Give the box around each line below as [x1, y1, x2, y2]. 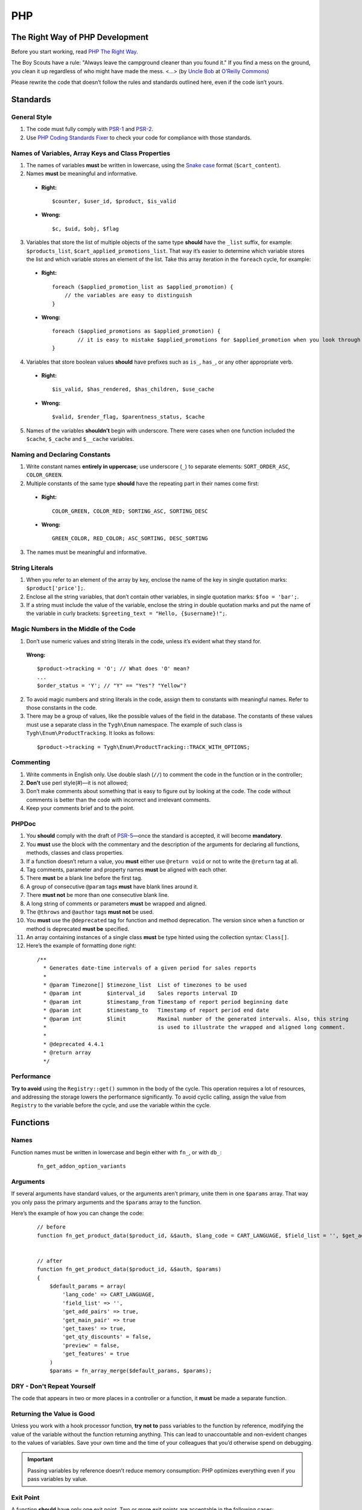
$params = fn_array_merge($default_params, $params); [49, 1367, 212, 1374]
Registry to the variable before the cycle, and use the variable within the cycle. [11, 1102, 211, 1109]
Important [27, 1456, 54, 1463]
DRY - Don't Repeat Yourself [11, 1382, 96, 1390]
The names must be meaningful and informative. [26, 548, 147, 556]
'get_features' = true [62, 1351, 130, 1357]
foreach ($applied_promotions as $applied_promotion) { [52, 328, 221, 335]
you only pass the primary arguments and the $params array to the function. [11, 1198, 202, 1206]
